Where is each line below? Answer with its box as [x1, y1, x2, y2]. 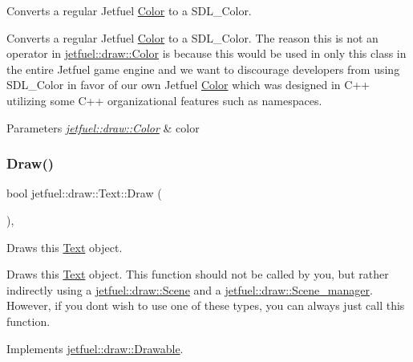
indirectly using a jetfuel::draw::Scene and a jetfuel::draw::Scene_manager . [6, 281, 373, 298]
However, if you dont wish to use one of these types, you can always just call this [6, 297, 405, 314]
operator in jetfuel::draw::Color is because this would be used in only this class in [6, 45, 407, 62]
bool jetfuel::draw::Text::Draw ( [6, 185, 162, 201]
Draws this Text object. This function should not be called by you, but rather [6, 266, 389, 283]
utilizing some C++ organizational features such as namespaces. [6, 92, 322, 108]
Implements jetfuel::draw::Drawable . [6, 340, 184, 356]
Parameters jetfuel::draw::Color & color [6, 119, 200, 136]
